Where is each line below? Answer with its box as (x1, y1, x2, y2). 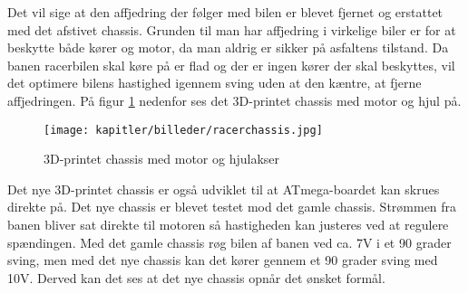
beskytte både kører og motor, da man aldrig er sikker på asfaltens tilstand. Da (7, 38, 449, 57)
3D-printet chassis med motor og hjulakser (44, 149, 279, 168)
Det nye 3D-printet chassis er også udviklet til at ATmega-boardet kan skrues (7, 179, 440, 198)
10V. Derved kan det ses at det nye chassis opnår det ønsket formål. (7, 268, 385, 287)
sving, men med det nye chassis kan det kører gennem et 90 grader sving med (7, 250, 438, 269)
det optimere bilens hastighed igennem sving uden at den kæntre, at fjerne (7, 73, 422, 92)
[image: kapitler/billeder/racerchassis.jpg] (44, 123, 323, 137)
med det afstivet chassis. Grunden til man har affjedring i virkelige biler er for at (7, 20, 456, 39)
